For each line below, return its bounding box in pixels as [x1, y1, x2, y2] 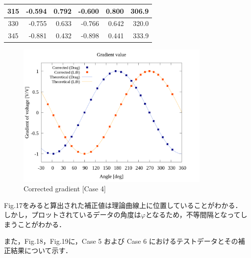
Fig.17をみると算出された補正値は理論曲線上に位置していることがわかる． [4, 200, 242, 210]
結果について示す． [10, 245, 73, 256]
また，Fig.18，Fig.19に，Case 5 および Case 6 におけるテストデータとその [4, 235, 238, 246]
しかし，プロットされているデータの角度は [4, 209, 141, 220]
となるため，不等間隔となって [145, 209, 241, 220]
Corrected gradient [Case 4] [24, 183, 106, 194]
